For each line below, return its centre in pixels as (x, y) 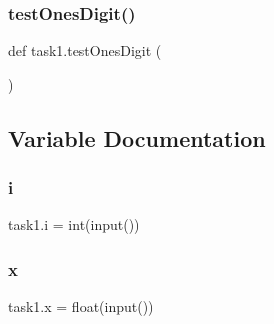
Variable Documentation (137, 137)
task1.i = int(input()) (74, 224)
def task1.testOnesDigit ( (85, 50)
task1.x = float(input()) (81, 306)
